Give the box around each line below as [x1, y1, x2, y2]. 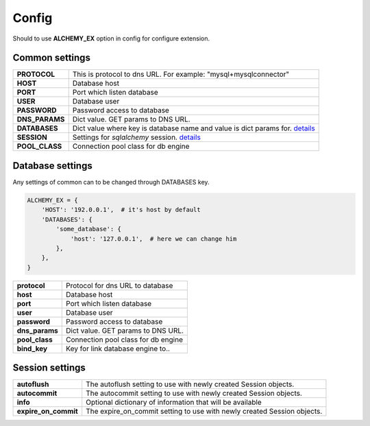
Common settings [12, 52, 90, 64]
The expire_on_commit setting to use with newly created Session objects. [86, 407, 323, 416]
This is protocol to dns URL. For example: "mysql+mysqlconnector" [72, 69, 290, 79]
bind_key [16, 344, 48, 353]
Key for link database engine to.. [66, 344, 171, 353]
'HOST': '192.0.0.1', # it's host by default [41, 206, 201, 214]
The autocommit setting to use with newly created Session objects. [86, 388, 303, 398]
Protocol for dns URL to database [66, 281, 173, 290]
